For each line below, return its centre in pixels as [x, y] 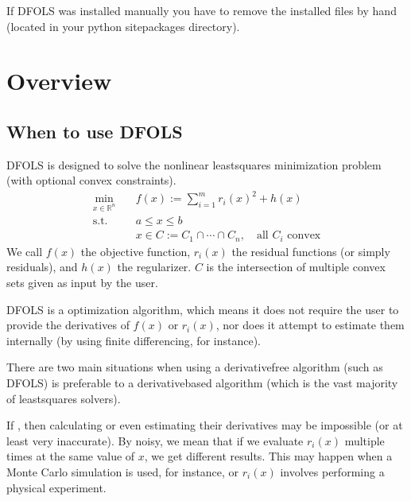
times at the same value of [71, 456]
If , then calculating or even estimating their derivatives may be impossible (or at [205, 425]
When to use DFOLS [95, 131]
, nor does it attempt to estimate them [310, 325]
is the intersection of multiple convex [296, 267]
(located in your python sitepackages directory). [123, 26]
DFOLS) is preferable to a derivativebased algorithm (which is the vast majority [202, 382]
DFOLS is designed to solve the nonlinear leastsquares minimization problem [194, 164]
